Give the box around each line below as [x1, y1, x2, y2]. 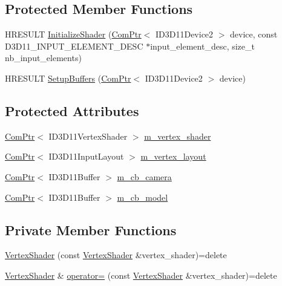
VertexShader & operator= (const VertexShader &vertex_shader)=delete [5, 268, 277, 281]
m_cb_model [117, 190, 168, 203]
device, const [230, 28, 278, 41]
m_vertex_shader [144, 129, 211, 142]
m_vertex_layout [140, 150, 206, 163]
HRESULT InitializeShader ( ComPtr [5, 28, 142, 41]
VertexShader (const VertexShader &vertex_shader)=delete [5, 249, 227, 261]
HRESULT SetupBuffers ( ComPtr [5, 71, 131, 84]
